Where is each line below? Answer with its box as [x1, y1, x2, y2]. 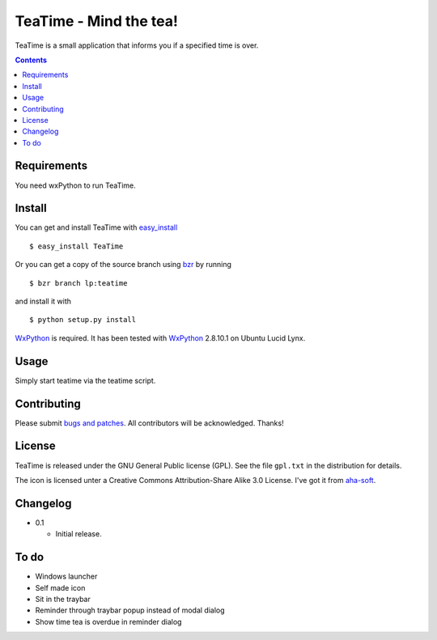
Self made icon [35, 583, 86, 592]
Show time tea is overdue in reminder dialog [35, 617, 182, 626]
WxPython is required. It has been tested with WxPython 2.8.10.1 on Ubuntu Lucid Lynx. [15, 333, 306, 343]
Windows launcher [35, 571, 98, 582]
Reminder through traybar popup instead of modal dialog [35, 605, 226, 615]
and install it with [15, 296, 72, 307]
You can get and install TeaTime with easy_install [15, 223, 178, 232]
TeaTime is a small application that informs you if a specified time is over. [15, 40, 259, 50]
